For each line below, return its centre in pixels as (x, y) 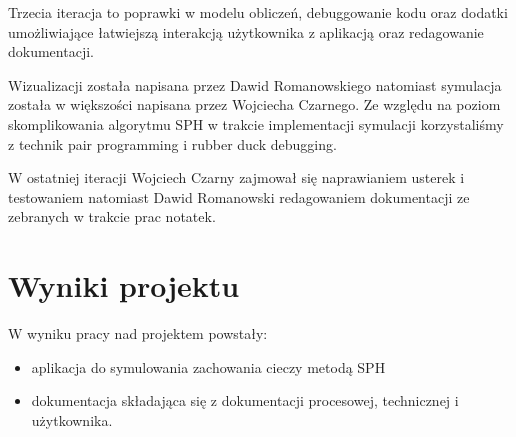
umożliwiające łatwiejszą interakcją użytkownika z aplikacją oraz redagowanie (246, 31)
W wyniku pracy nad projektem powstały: (138, 333)
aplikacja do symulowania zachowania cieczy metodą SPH (208, 366)
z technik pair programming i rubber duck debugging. (172, 143)
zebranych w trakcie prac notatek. (112, 216)
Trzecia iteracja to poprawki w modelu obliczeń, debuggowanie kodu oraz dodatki (258, 12)
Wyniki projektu (124, 285)
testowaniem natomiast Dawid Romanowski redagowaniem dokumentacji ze (239, 196)
